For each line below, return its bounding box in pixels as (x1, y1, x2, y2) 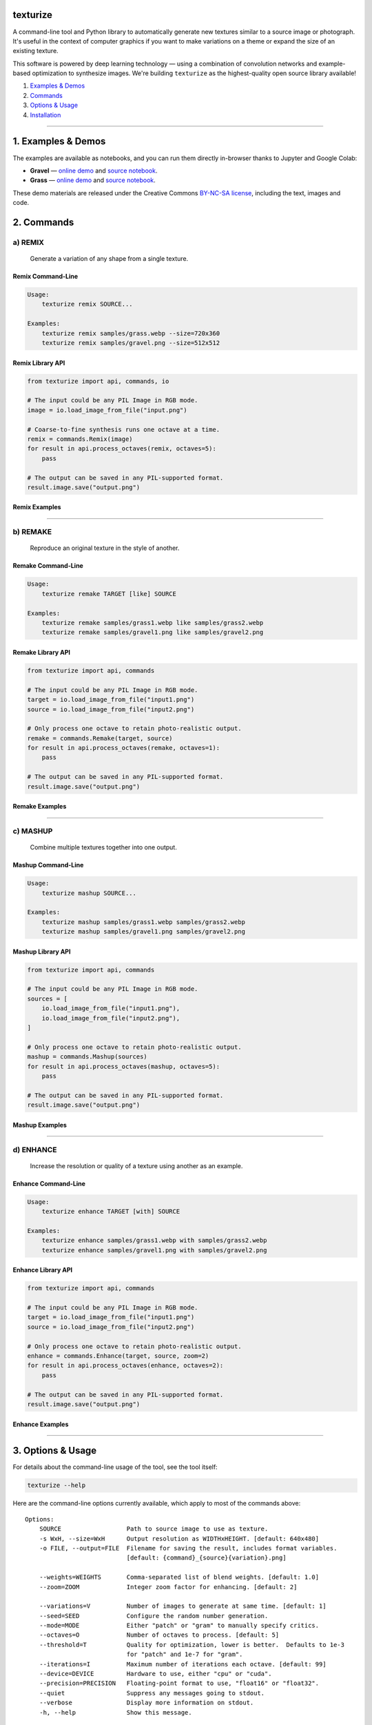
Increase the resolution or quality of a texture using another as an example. (30, 1161, 243, 1170)
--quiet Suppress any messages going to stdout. (39, 1689, 265, 1697)
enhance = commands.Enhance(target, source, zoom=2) (27, 1352, 209, 1359)
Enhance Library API (12, 1266, 72, 1274)
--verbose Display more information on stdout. (39, 1699, 254, 1707)
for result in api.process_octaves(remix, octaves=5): (27, 445, 216, 453)
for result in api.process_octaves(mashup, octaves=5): (27, 1063, 220, 1070)
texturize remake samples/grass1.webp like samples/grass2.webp (41, 618, 264, 627)
